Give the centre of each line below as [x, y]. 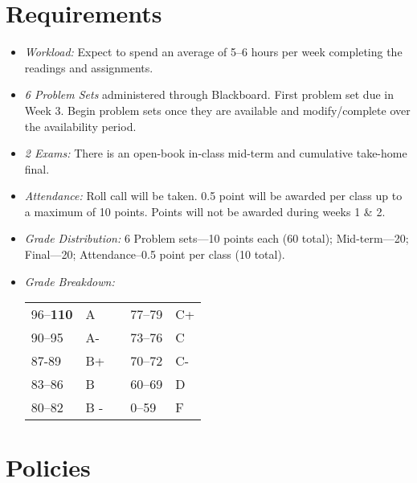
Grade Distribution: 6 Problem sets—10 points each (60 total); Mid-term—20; [217, 238]
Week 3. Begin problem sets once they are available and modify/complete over [217, 110]
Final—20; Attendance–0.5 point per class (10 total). [155, 254]
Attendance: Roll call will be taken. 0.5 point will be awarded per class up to [213, 196]
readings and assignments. [89, 67]
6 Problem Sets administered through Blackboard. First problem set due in [209, 94]
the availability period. [80, 126]
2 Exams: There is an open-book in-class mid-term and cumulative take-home [216, 153]
